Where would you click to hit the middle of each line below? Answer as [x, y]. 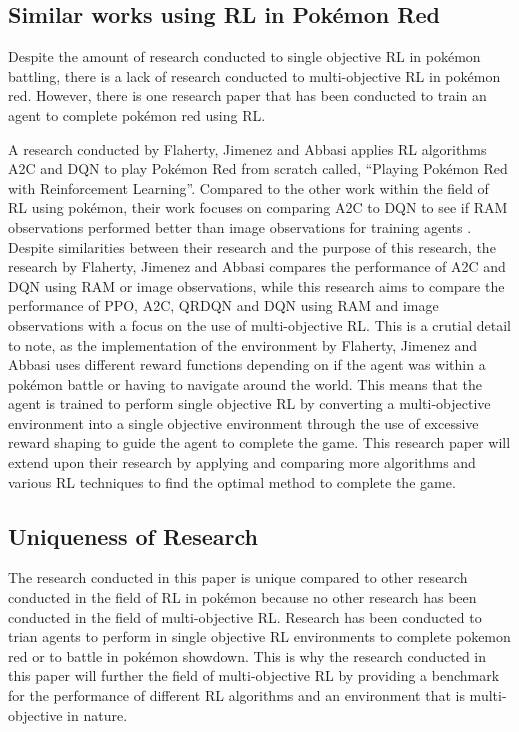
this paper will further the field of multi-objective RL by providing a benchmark [254, 675]
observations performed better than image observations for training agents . [240, 226]
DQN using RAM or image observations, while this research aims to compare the [256, 285]
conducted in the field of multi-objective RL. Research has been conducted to [245, 616]
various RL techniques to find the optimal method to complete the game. [232, 481]
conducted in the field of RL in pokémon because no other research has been [242, 597]
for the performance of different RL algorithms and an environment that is [236, 695]
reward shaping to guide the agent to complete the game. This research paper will [259, 442]
